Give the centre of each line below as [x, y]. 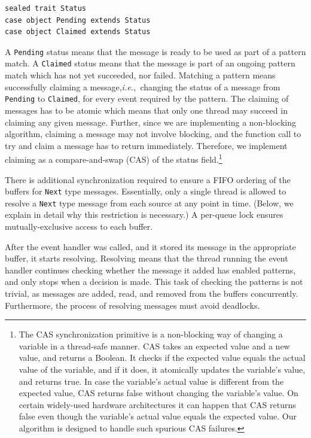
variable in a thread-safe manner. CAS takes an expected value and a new [154, 346]
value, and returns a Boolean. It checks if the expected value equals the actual [162, 358]
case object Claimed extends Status [78, 32]
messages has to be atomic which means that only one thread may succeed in [146, 110]
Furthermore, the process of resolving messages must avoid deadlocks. [132, 305]
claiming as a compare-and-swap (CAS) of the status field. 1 [114, 158]
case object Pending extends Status [78, 20]
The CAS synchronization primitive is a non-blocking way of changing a [151, 334]
